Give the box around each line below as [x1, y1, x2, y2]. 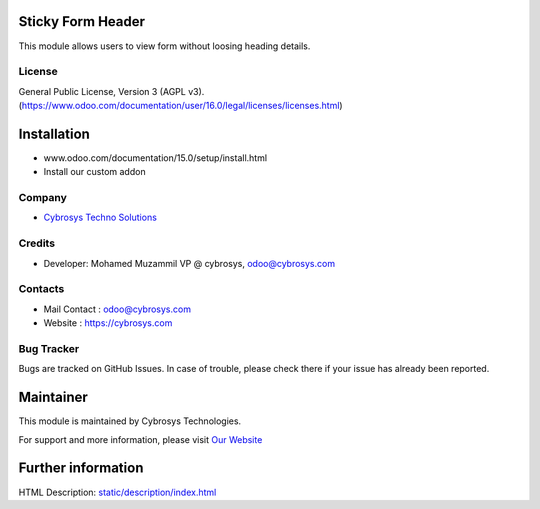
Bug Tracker [18, 341, 80, 355]
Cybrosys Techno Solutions [43, 211, 157, 224]
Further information [18, 460, 144, 477]
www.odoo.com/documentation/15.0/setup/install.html [43, 151, 268, 164]
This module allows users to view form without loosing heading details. [18, 40, 311, 52]
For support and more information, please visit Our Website [18, 433, 263, 445]
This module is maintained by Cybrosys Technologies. [18, 415, 242, 427]
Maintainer [18, 389, 89, 406]
